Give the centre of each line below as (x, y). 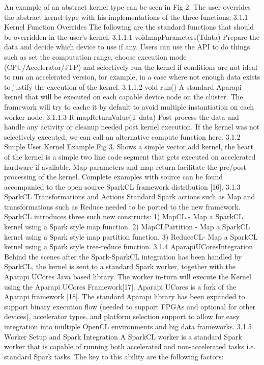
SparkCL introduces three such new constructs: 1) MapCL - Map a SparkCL (124, 216)
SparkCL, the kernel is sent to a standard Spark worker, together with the (120, 266)
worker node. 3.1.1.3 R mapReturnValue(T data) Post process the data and (122, 116)
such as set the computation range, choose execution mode (95, 56)
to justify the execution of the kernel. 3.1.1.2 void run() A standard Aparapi (123, 86)
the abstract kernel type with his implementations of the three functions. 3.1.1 (126, 17)
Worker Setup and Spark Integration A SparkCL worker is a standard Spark (123, 336)
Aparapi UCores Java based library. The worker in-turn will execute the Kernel (128, 277)
